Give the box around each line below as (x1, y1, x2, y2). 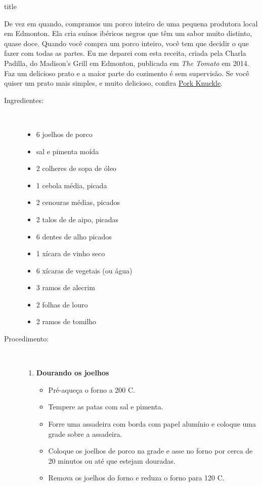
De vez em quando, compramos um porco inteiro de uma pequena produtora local (4, 18, 258, 28)
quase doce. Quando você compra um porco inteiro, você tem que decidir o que (4, 38, 249, 48)
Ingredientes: (4, 94, 43, 105)
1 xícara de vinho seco (36, 248, 105, 259)
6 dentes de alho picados (36, 231, 112, 241)
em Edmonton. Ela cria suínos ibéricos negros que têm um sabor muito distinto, (4, 28, 252, 39)
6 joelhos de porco (36, 128, 93, 139)
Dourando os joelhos (36, 367, 109, 378)
